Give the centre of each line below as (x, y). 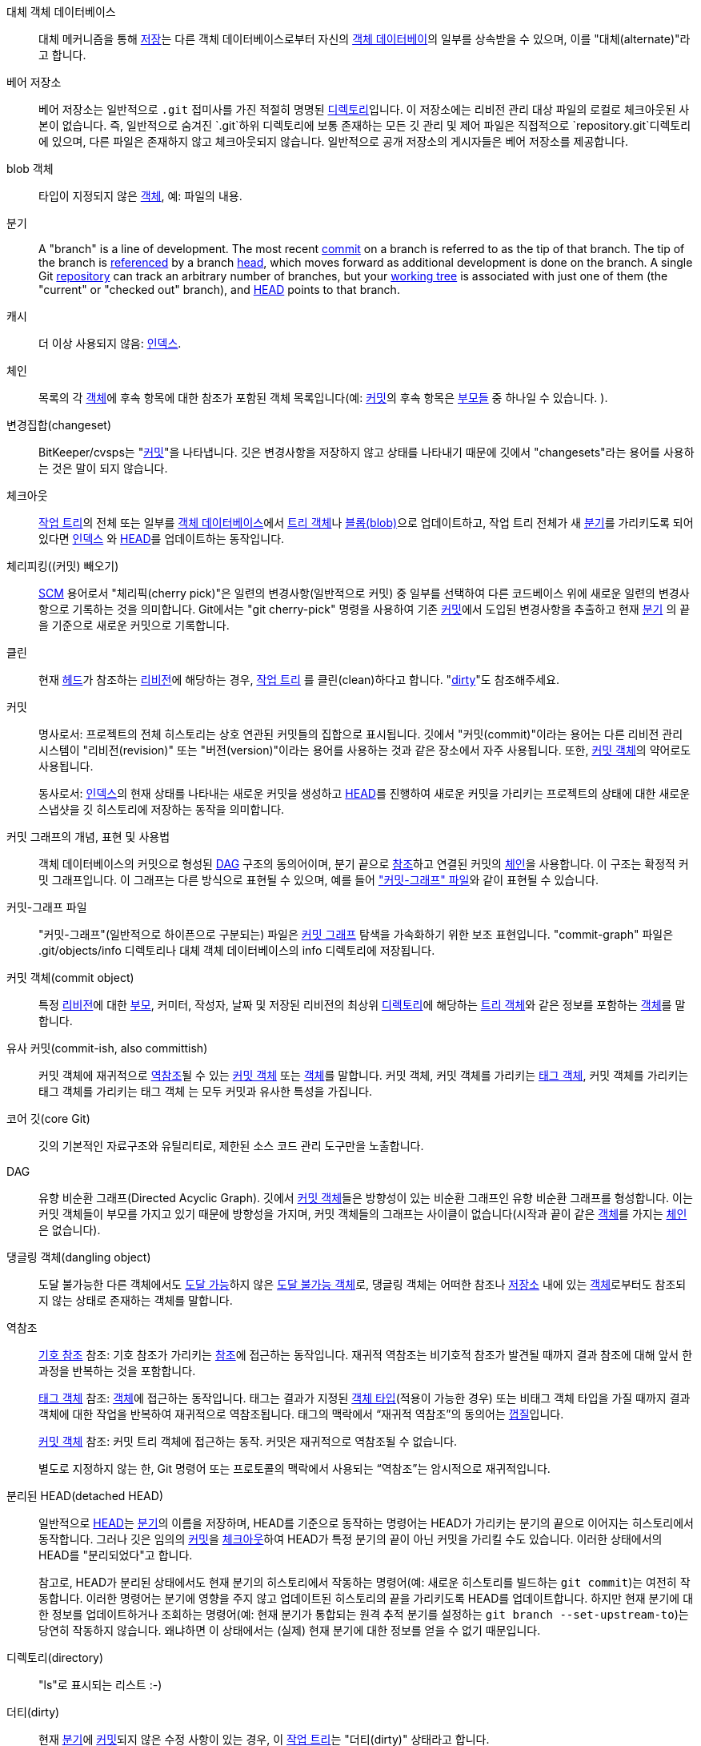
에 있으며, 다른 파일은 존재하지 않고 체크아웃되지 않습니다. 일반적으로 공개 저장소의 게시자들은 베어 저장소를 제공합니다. (333, 141)
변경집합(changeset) (59, 425)
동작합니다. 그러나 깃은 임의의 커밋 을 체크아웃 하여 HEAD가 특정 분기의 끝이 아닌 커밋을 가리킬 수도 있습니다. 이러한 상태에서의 (350, 1539)
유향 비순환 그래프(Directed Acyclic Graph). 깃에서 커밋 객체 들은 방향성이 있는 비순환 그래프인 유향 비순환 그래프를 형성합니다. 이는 (366, 1198)
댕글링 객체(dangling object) (79, 1257)
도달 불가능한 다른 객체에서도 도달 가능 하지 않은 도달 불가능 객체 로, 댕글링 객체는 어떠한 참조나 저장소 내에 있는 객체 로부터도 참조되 (363, 1284)
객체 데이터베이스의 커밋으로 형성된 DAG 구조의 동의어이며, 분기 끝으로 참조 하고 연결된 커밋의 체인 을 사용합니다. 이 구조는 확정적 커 (364, 864)
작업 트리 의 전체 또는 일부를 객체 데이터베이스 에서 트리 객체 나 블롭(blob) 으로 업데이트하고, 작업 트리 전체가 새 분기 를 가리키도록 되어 (366, 523)
